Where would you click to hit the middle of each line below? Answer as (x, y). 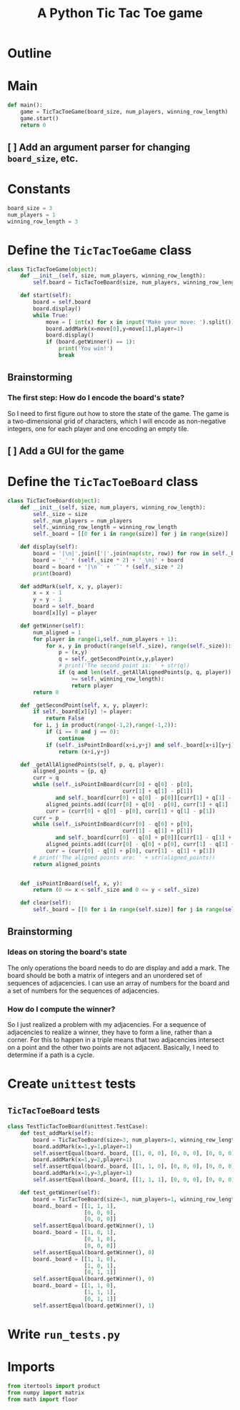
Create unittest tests (72, 1084)
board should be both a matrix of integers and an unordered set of (105, 975)
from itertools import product (54, 1386)
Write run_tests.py (64, 1334)
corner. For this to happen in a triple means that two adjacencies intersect (116, 1040)
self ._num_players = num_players (83, 521)
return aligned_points (67, 864)
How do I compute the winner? (61, 1009)
